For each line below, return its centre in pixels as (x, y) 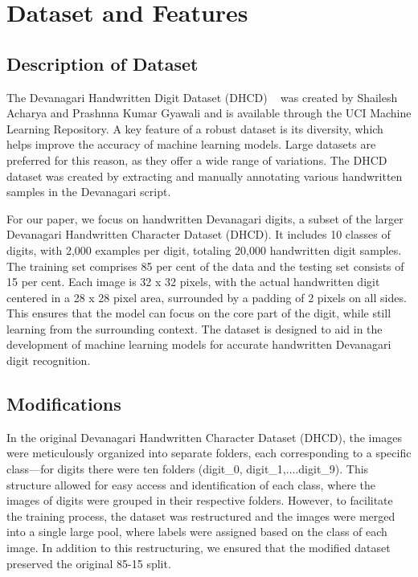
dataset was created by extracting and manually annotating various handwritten (205, 176)
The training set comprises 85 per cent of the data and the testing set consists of (205, 266)
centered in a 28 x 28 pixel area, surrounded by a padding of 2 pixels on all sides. (207, 297)
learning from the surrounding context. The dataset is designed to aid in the (195, 328)
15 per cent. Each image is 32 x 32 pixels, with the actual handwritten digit (193, 282)
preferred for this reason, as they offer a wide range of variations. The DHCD (197, 160)
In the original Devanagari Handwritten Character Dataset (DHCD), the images (204, 437)
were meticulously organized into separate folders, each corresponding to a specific (209, 453)
